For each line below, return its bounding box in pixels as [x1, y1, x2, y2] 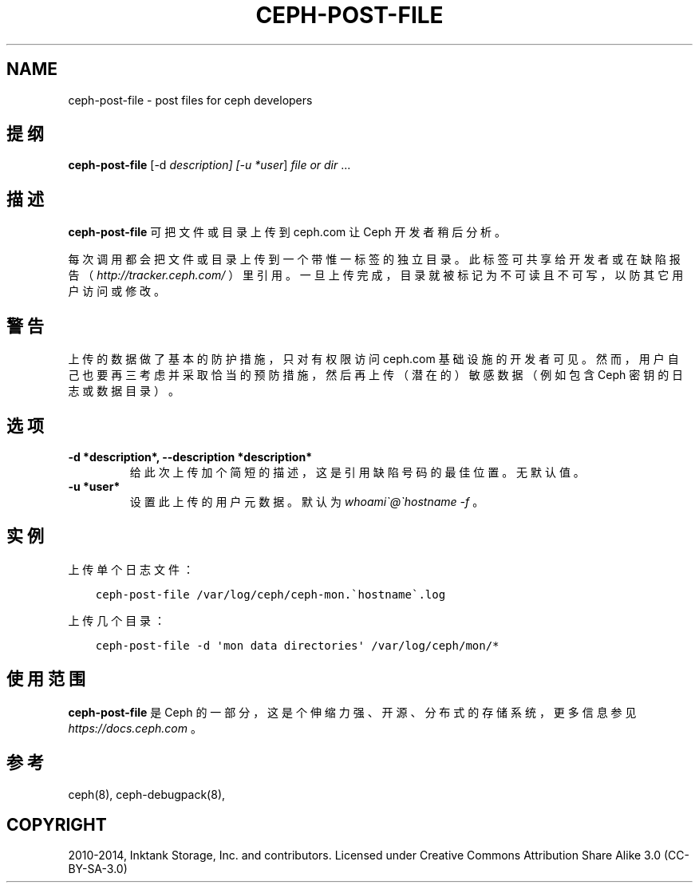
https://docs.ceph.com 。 [68, 721, 202, 735]
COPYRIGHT [6, 814, 107, 835]
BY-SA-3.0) [68, 862, 128, 876]
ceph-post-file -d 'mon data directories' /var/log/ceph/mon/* [95, 638, 500, 652]
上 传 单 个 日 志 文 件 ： [68, 562, 194, 576]
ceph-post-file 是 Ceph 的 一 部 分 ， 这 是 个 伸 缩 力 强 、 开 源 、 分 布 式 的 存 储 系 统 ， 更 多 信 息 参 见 [68, 705, 637, 719]
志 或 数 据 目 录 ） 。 [68, 384, 180, 398]
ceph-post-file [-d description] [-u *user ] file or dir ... [68, 158, 351, 172]
